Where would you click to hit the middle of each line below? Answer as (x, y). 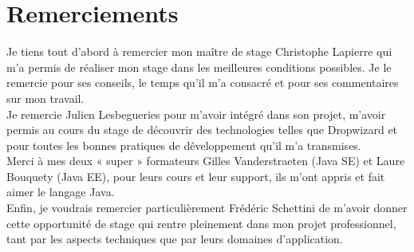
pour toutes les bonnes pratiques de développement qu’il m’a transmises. (184, 145)
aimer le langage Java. (61, 192)
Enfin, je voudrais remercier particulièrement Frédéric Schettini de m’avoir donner (207, 208)
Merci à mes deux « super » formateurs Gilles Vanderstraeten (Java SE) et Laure (206, 161)
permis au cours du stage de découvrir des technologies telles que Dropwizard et (202, 130)
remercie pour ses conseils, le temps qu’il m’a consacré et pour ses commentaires (203, 83)
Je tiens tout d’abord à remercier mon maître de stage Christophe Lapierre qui (199, 51)
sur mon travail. (45, 98)
